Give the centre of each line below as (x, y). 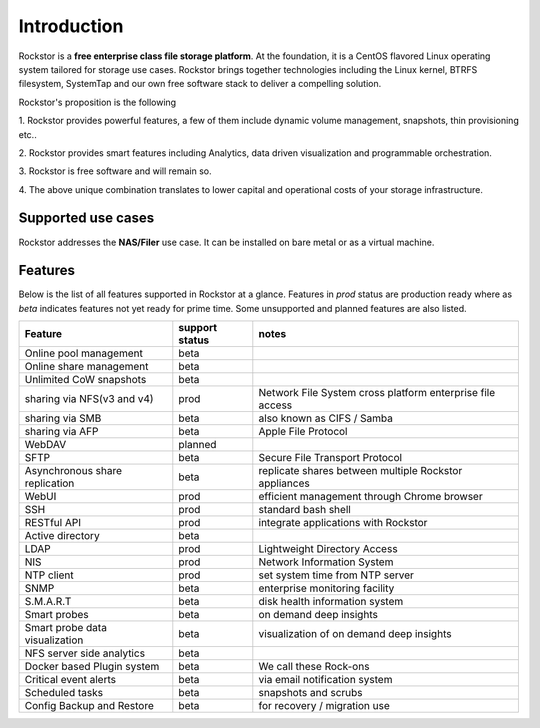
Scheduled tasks (64, 693)
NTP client (49, 575)
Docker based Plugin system (92, 667)
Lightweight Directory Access (328, 549)
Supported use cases (86, 218)
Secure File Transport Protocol (330, 458)
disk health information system (331, 602)
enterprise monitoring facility (326, 588)
